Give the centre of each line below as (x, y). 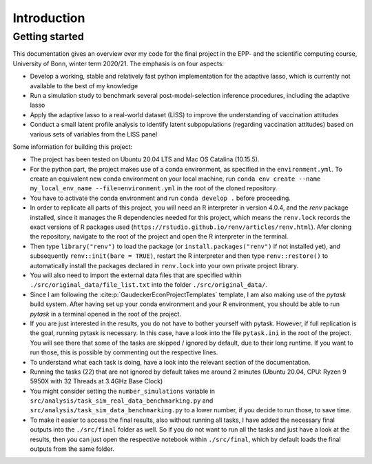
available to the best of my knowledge (84, 85)
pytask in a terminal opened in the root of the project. (106, 314)
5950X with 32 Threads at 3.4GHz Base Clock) (96, 381)
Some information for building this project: (73, 147)
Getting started (48, 37)
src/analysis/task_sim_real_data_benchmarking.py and (122, 401)
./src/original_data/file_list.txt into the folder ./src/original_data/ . (149, 285)
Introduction (49, 18)
